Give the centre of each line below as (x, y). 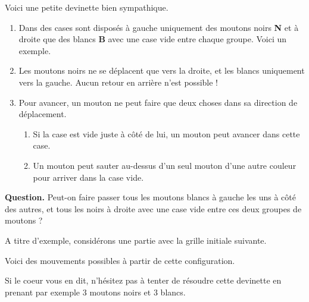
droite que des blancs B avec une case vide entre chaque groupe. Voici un (153, 39)
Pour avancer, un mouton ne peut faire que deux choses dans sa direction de (158, 102)
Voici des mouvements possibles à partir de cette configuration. (120, 260)
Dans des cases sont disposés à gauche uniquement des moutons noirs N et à (159, 27)
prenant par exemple (43, 292)
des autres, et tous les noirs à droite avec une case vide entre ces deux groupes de (153, 208)
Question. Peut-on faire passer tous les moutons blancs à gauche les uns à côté (150, 197)
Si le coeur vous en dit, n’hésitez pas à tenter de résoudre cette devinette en (143, 280)
